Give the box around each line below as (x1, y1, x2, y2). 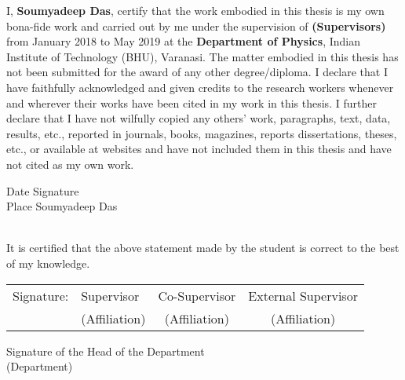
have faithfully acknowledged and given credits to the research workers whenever (6, 79, 394, 95)
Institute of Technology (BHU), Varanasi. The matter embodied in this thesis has (6, 48, 399, 64)
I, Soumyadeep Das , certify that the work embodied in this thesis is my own (6, 2, 385, 18)
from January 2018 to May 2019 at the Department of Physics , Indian (6, 33, 360, 49)
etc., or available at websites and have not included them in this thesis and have (6, 141, 392, 157)
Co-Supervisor (158, 286, 236, 305)
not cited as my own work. (6, 155, 134, 172)
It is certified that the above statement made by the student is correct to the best (6, 239, 400, 256)
